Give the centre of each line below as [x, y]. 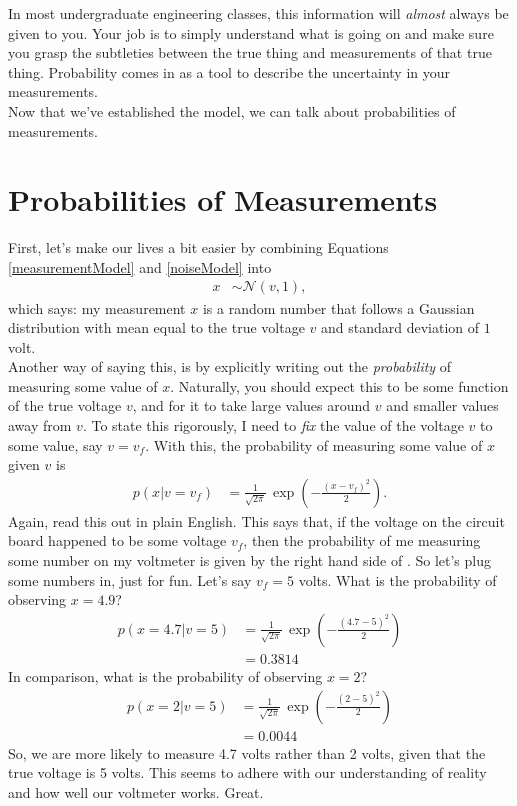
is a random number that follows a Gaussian [338, 307]
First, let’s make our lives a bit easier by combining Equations [198, 247]
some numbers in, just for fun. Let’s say [130, 579]
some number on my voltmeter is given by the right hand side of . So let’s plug [250, 560]
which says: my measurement [97, 307]
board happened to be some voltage [117, 540]
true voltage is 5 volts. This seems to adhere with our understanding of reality [247, 772]
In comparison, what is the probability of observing [165, 675]
